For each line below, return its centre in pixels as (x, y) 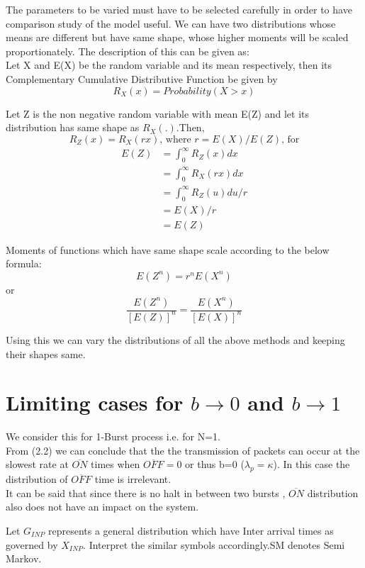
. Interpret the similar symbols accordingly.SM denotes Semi (214, 544)
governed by (32, 544)
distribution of (37, 479)
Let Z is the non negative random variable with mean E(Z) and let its (157, 113)
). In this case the (311, 464)
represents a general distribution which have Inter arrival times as (191, 531)
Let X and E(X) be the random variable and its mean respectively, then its (169, 65)
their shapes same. (46, 353)
